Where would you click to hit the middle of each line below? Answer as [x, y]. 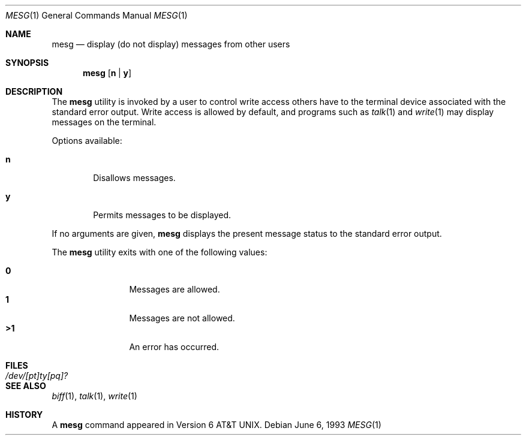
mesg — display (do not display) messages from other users [171, 44]
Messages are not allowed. [182, 318]
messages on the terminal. [104, 122]
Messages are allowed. [175, 289]
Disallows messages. [134, 178]
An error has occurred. [174, 347]
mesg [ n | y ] [107, 73]
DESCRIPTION [34, 91]
